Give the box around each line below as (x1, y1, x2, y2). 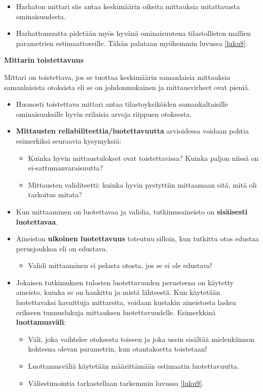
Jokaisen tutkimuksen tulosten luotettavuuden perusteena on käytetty (16, 277, 234, 287)
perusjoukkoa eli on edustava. (16, 243, 108, 253)
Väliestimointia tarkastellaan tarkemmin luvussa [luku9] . (28, 377, 204, 388)
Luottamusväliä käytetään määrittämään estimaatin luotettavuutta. (28, 361, 239, 371)
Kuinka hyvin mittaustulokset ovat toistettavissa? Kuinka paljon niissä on (28, 152, 259, 163)
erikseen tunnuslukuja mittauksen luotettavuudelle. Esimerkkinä (16, 307, 216, 317)
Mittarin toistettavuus (4, 55, 84, 65)
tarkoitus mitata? (28, 189, 82, 200)
